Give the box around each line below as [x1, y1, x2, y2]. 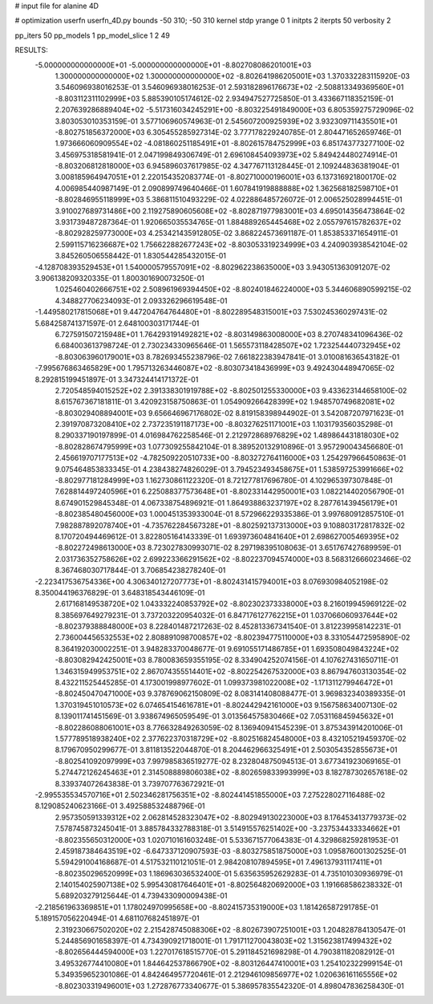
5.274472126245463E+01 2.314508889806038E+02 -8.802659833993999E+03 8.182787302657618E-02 [55, 767, 408, 778]
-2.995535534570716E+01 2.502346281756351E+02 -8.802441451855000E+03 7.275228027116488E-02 [34, 790, 386, 799]
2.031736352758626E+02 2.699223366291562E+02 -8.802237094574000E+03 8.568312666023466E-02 [55, 554, 412, 563]
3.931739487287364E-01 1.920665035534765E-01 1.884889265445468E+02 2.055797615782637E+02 [55, 217, 402, 227]
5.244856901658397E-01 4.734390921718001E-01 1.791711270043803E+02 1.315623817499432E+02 [55, 936, 392, 946]
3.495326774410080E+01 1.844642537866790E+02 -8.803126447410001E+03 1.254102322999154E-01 [55, 958, 403, 968]
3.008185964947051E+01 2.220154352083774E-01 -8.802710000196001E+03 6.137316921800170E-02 [55, 173, 397, 182]
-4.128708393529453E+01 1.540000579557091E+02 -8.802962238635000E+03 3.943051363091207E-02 [34, 262, 391, 272]
